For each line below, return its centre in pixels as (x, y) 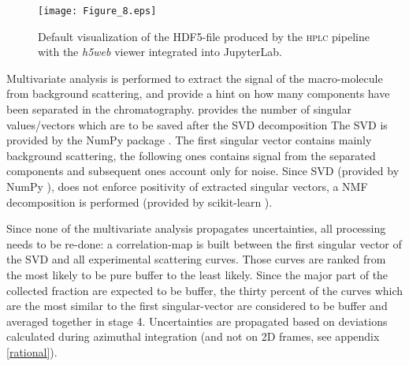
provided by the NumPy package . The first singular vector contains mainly (189, 140)
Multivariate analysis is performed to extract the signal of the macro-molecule (195, 78)
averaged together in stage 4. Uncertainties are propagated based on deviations (197, 321)
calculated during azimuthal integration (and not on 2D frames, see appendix (193, 336)
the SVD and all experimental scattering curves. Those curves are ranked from (196, 259)
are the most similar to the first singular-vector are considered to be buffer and (197, 306)
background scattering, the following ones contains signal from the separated (191, 155)
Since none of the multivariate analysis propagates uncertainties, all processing (196, 228)
